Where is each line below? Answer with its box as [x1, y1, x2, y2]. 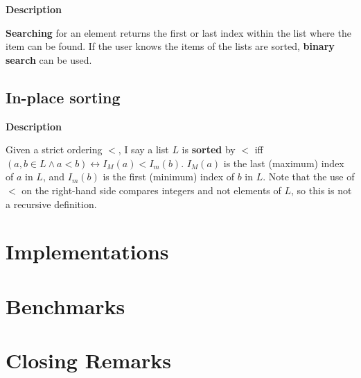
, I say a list [118, 142, 169, 157]
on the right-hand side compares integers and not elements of [21, 182, 281, 197]
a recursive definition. [6, 196, 97, 211]
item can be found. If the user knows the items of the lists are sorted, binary [6, 39, 335, 53]
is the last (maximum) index [223, 155, 344, 170]
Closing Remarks [6, 346, 172, 375]
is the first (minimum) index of [103, 169, 234, 184]
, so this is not [291, 182, 352, 197]
